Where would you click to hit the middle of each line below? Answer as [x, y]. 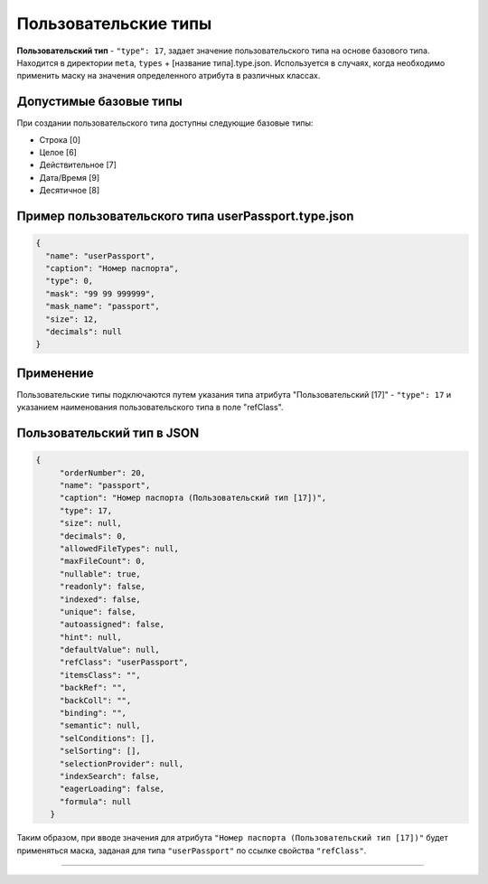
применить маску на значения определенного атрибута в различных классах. [169, 76]
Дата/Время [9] [70, 177]
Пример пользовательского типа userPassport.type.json [185, 216]
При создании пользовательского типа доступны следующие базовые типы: [165, 123]
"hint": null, [90, 637]
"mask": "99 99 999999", [100, 293]
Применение [55, 373]
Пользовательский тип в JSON [108, 433]
